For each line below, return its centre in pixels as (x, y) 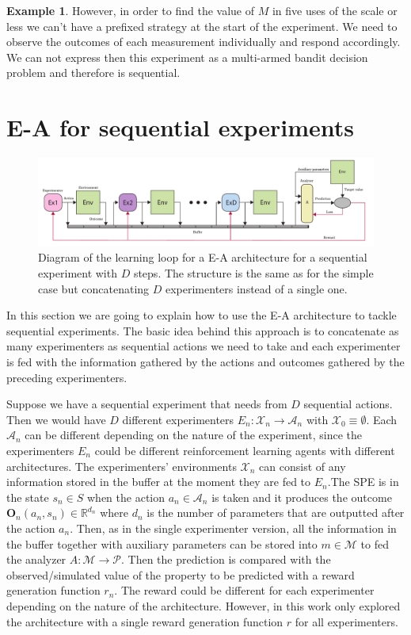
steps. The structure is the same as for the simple (253, 273)
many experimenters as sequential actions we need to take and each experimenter (204, 346)
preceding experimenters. (67, 377)
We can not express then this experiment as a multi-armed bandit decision (187, 57)
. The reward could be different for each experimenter (244, 590)
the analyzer (36, 559)
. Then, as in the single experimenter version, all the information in (233, 528)
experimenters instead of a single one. (256, 288)
